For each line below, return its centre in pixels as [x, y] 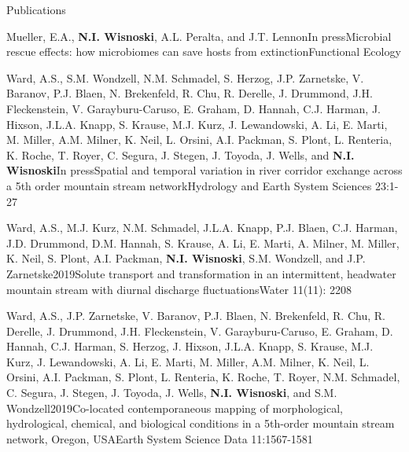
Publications [36, 9]
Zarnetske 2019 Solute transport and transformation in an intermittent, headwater [201, 273]
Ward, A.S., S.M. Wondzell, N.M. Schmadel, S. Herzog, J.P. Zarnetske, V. [185, 77]
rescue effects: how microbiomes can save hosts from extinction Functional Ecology [204, 51]
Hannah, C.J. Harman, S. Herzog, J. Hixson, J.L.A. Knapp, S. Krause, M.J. [190, 346]
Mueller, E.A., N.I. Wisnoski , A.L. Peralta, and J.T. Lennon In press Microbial [199, 36]
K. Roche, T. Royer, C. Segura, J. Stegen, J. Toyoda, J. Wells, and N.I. [181, 154]
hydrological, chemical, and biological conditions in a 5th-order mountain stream [201, 423]
